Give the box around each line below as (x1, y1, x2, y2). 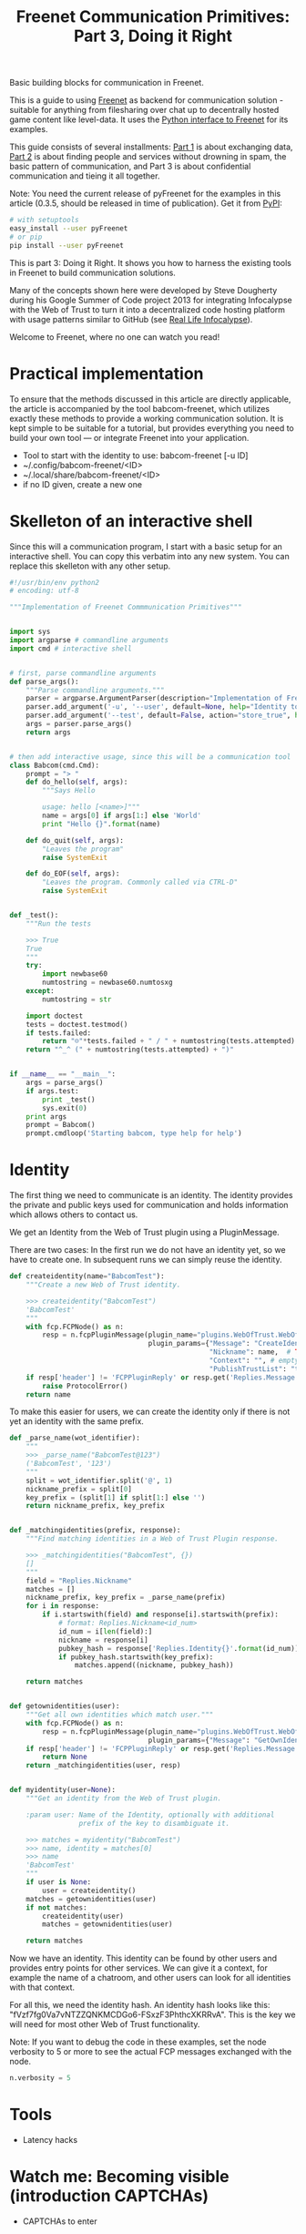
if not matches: (25, 1902, 88, 1912)
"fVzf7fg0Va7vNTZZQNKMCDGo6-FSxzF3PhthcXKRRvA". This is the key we (9, 2009, 296, 2020)
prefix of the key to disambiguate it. (78, 1819, 230, 1828)
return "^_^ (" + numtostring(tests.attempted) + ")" (25, 1045, 234, 1054)
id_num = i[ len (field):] (57, 1626, 153, 1636)
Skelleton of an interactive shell (9, 510, 253, 531)
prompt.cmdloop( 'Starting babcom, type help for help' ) (25, 1129, 243, 1138)
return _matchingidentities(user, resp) (25, 1761, 181, 1770)
